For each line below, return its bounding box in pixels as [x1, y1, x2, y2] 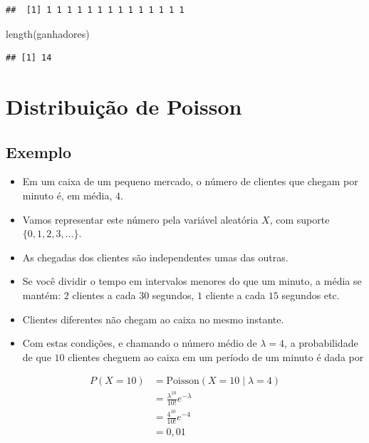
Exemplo [6, 140, 72, 162]
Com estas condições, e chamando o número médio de [22, 335, 257, 350]
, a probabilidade [284, 335, 358, 350]
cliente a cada [205, 287, 266, 302]
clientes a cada [72, 287, 136, 302]
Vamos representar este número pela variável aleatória [22, 212, 259, 226]
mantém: [22, 287, 61, 302]
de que [22, 349, 51, 364]
